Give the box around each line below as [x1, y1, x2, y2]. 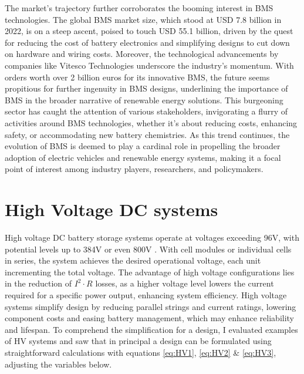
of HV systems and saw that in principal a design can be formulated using [5, 335, 272, 347]
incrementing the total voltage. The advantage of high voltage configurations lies [5, 265, 295, 278]
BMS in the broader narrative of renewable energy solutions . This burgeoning [5, 93, 283, 106]
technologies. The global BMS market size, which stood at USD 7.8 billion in [5, 13, 282, 25]
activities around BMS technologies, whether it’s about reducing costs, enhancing [5, 116, 298, 129]
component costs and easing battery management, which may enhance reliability [5, 312, 295, 324]
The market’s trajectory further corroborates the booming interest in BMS [5, 2, 273, 14]
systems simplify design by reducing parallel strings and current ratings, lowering [5, 300, 296, 312]
